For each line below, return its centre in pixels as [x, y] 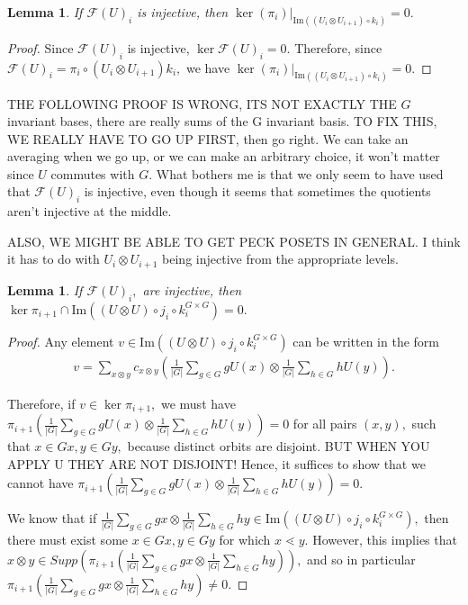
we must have [198, 403]
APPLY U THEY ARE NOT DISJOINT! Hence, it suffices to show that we [216, 463]
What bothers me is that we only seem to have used [300, 173]
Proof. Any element [61, 341]
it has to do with [54, 259]
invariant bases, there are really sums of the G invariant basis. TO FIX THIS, [222, 121]
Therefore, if [41, 403]
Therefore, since [338, 47]
